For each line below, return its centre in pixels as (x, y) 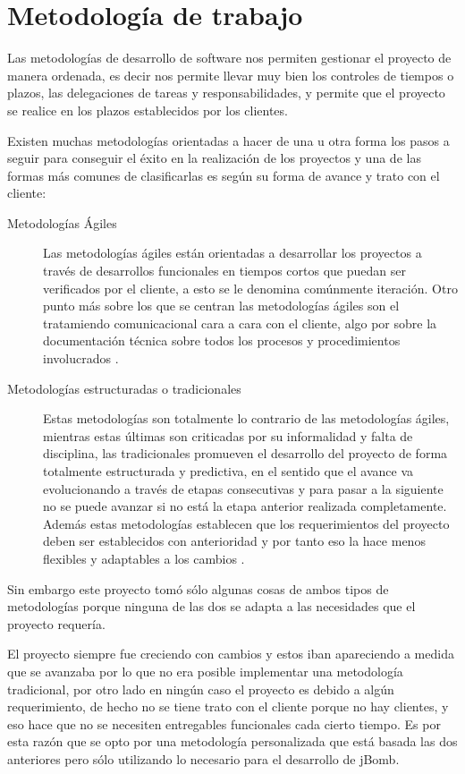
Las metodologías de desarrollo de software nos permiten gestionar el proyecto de (229, 58)
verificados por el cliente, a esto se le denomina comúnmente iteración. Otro (250, 288)
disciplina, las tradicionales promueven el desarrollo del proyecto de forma (245, 453)
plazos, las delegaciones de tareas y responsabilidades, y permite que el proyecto (226, 93)
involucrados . (81, 358)
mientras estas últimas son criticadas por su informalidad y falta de (228, 435)
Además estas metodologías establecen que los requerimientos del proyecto (246, 523)
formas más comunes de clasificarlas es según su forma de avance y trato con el (224, 175)
